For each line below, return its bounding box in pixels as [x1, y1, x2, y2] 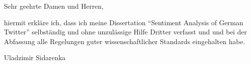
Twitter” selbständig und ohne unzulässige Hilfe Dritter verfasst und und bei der [4, 27, 247, 37]
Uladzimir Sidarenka [4, 52, 66, 63]
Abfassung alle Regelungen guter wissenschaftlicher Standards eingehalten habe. [4, 36, 245, 46]
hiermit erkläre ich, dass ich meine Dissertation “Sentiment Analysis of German [4, 17, 244, 27]
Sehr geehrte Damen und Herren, [4, 1, 104, 11]
